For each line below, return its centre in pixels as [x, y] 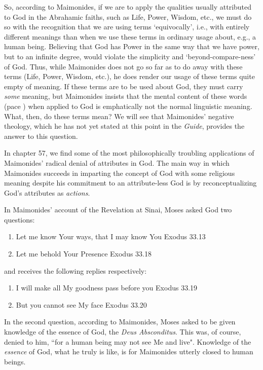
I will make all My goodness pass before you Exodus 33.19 [107, 288]
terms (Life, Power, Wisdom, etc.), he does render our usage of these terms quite [129, 76]
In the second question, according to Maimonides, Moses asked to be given [120, 322]
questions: [20, 219]
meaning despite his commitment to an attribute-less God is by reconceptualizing [130, 183]
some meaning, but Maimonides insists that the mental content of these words [126, 96]
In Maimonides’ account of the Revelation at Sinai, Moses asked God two [118, 210]
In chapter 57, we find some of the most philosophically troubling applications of [129, 153]
